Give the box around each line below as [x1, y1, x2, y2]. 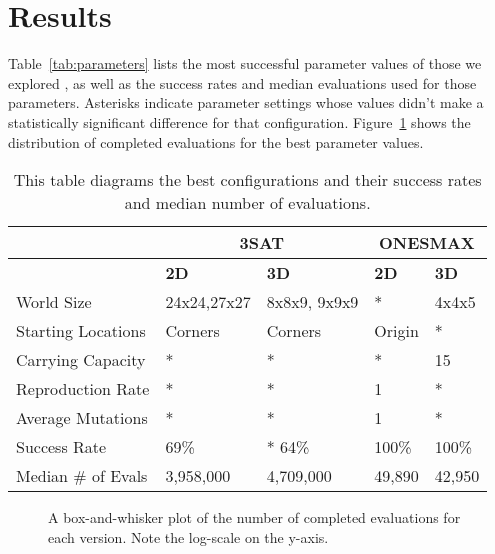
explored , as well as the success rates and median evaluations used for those [8, 72, 477, 93]
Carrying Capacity [16, 348, 146, 372]
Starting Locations [16, 319, 146, 343]
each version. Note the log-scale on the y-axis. [48, 526, 329, 547]
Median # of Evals [16, 464, 148, 488]
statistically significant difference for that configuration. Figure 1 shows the [8, 111, 471, 132]
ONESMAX [378, 231, 475, 255]
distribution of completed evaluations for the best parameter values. [8, 131, 424, 152]
